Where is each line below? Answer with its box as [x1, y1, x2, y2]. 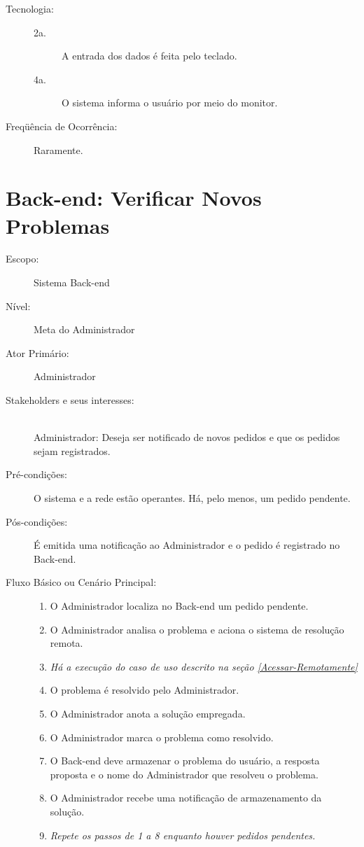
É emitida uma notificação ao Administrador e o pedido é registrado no [34, 538, 340, 552]
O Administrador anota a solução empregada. [50, 706, 246, 720]
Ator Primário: [6, 345, 69, 360]
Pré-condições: [6, 467, 67, 482]
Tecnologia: [6, 1, 54, 15]
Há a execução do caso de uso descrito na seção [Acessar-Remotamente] [50, 659, 358, 673]
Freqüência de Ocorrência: [6, 118, 118, 133]
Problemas [6, 211, 110, 239]
